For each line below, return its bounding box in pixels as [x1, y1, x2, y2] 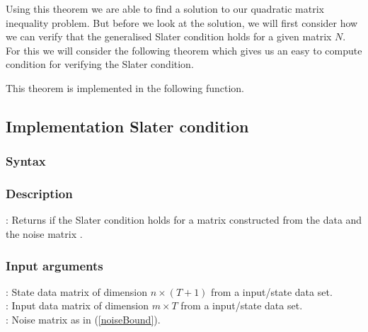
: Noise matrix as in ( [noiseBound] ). [6, 312, 161, 326]
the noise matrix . [6, 227, 83, 241]
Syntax [6, 152, 46, 170]
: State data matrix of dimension [6, 284, 148, 299]
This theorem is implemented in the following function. [6, 80, 244, 95]
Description [6, 185, 73, 202]
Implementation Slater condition [6, 115, 249, 137]
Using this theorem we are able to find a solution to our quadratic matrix [6, 1, 324, 16]
